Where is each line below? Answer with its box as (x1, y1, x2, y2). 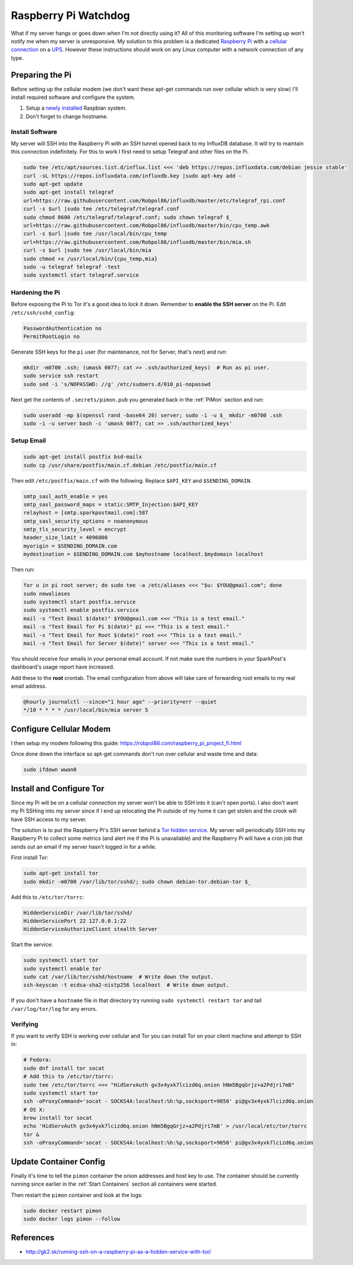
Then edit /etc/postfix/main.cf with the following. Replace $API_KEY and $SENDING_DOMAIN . (11, 477, 252, 484)
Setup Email (11, 436, 47, 445)
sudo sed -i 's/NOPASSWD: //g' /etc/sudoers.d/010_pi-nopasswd (23, 381, 211, 387)
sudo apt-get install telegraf (23, 189, 115, 195)
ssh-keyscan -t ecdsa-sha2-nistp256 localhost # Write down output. (23, 982, 229, 988)
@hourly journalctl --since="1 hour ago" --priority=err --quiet (23, 699, 217, 705)
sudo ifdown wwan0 (23, 766, 77, 773)
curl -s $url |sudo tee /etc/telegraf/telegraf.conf (23, 206, 180, 213)
